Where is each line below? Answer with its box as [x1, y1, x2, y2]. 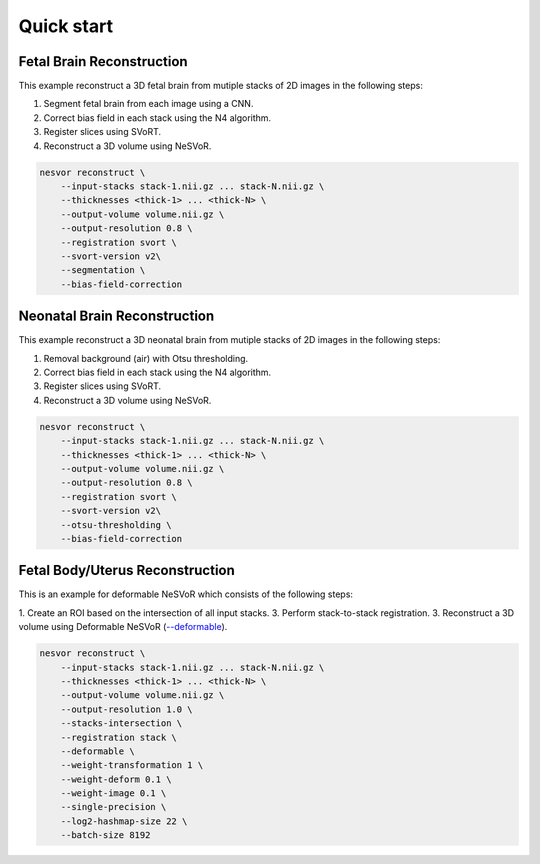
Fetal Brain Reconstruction [18, 53, 189, 70]
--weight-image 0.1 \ [60, 788, 167, 799]
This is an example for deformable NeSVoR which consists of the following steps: [18, 588, 354, 600]
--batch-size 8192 [60, 830, 151, 841]
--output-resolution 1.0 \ [60, 703, 194, 715]
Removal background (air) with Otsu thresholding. [43, 352, 249, 364]
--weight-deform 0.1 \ [60, 773, 172, 785]
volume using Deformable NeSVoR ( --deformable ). [18, 621, 228, 633]
